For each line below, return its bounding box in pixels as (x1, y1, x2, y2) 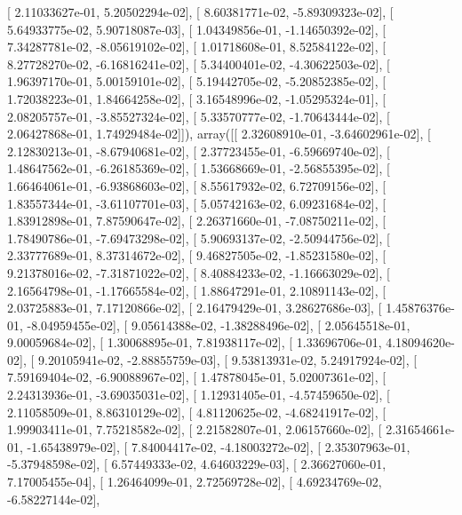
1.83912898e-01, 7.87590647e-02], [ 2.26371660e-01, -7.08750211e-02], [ (7, 211, 386, 230)
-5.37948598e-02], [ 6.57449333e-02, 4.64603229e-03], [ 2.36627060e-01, (7, 455, 386, 473)
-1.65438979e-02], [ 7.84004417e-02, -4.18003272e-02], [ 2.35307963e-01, (27, 437, 410, 456)
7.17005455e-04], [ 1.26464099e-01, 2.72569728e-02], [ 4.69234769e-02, (7, 472, 382, 491)
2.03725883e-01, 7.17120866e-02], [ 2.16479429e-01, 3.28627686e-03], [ (7, 298, 382, 317)
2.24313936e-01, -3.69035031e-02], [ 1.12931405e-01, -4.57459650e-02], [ (7, 385, 390, 404)
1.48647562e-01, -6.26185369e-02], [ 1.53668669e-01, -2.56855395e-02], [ (7, 159, 390, 178)
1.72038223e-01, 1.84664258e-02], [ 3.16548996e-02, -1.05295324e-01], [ (7, 89, 386, 107)
